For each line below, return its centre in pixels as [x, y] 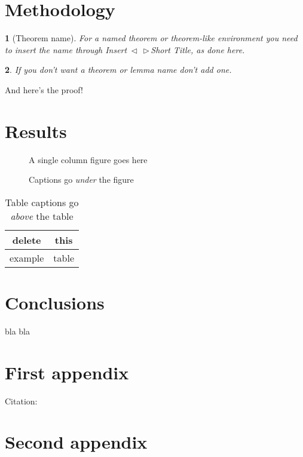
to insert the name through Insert [66, 49]
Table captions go [42, 202]
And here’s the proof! [44, 89]
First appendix [67, 372]
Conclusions [55, 302]
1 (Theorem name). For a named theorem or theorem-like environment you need [151, 38]
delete [27, 240]
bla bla [18, 331]
